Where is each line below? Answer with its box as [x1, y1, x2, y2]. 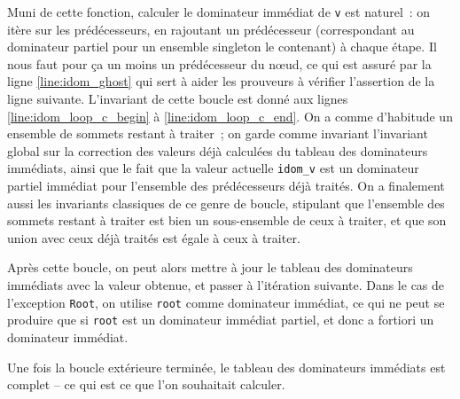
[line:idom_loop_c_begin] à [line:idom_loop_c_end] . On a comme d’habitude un [7, 106, 453, 125]
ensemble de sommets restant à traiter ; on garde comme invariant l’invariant [7, 124, 428, 143]
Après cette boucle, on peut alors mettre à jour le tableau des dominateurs [7, 258, 413, 277]
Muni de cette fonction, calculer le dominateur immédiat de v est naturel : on [7, 3, 431, 20]
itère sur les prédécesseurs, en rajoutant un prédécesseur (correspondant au [7, 20, 415, 38]
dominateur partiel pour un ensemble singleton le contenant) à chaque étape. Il [7, 37, 437, 56]
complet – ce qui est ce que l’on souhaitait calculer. [7, 375, 285, 394]
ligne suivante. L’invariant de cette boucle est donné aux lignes [7, 90, 348, 108]
